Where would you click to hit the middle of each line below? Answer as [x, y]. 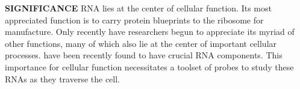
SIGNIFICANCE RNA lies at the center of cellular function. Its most [138, 8]
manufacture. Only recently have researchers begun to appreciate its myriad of [150, 32]
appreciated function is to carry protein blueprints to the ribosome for [134, 20]
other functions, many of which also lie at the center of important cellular [141, 43]
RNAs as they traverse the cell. [63, 78]
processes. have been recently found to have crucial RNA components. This [144, 55]
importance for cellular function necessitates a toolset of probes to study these [149, 66]
